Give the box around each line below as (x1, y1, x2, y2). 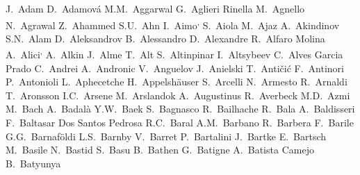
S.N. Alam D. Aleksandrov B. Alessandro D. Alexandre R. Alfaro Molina (6, 31, 325, 45)
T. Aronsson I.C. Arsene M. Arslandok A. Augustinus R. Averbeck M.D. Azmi (6, 87, 350, 102)
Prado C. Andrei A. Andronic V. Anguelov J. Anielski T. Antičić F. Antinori (6, 60, 345, 75)
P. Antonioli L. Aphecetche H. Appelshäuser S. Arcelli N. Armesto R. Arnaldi (6, 74, 347, 89)
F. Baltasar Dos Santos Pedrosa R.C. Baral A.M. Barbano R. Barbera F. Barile (6, 115, 354, 130)
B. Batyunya (6, 156, 61, 170)
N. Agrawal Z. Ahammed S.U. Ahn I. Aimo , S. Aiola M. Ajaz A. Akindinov (6, 15, 340, 32)
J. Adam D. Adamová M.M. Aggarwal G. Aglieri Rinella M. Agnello (6, 1, 305, 15)
